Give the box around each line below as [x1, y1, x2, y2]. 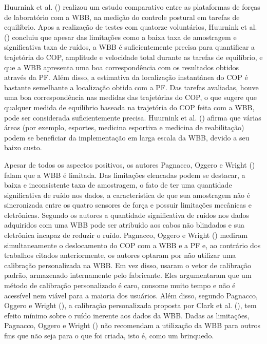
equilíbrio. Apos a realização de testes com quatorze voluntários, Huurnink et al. [4, 22, 257, 32]
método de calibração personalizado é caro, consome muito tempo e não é [4, 280, 236, 291]
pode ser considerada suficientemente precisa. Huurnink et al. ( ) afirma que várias [4, 112, 261, 123]
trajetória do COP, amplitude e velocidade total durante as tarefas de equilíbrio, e [4, 51, 263, 62]
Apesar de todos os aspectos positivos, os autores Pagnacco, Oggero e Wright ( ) [4, 159, 255, 170]
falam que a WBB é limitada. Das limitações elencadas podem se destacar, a [4, 169, 245, 180]
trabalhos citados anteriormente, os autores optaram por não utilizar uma [4, 250, 236, 260]
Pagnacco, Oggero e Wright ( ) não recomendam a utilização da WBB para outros [4, 320, 261, 331]
